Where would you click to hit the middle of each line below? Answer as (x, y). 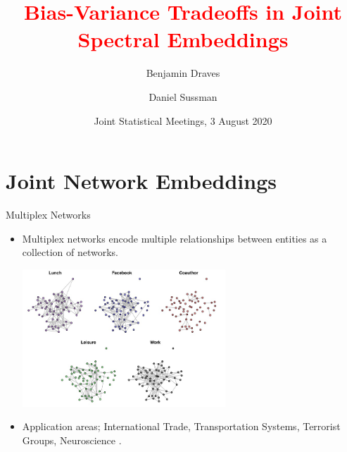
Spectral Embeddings (183, 39)
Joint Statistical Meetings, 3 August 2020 (183, 120)
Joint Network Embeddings (141, 181)
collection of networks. (70, 252)
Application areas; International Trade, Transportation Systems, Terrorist (181, 426)
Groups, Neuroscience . (72, 440)
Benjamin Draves (183, 73)
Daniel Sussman (183, 96)
